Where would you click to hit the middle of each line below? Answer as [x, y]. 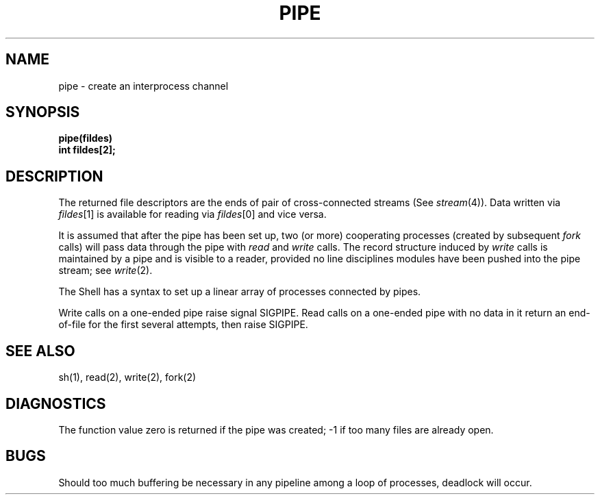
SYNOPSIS [43, 112]
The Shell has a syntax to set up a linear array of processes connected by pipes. [240, 292]
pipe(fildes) [86, 138]
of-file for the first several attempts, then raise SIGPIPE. [183, 325]
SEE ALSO [40, 351]
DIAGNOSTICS [56, 403]
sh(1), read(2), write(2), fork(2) [127, 377]
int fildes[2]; [87, 150]
